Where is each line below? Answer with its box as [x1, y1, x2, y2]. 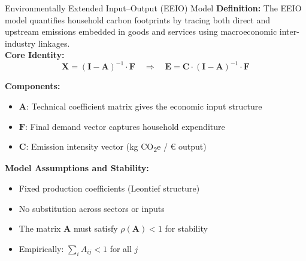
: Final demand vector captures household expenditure [25, 120, 225, 132]
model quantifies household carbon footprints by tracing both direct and [5, 13, 271, 26]
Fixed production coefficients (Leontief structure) [19, 181, 200, 194]
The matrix [19, 222, 61, 235]
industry [5, 37, 36, 49]
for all [110, 242, 132, 254]
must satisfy [73, 222, 118, 235]
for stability [165, 222, 208, 235]
